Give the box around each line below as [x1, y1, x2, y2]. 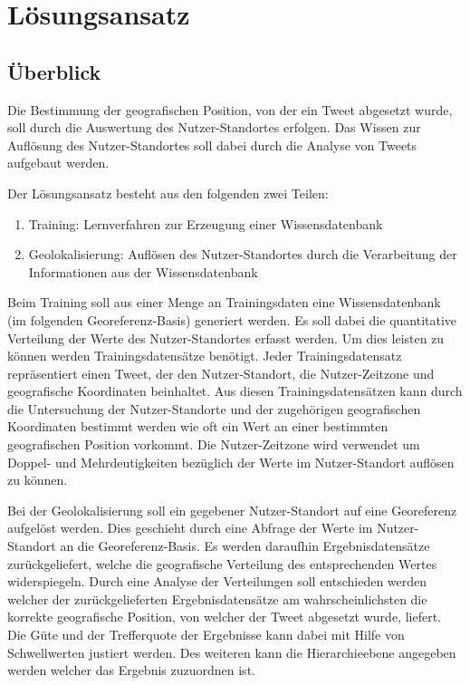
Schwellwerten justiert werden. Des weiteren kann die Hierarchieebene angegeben [7, 642, 456, 661]
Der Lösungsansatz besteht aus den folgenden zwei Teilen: [7, 183, 329, 202]
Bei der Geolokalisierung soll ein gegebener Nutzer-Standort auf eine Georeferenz [7, 500, 457, 519]
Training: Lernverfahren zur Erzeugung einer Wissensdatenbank [28, 214, 383, 233]
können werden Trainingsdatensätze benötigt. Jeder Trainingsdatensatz [7, 346, 402, 365]
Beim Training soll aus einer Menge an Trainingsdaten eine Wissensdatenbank [7, 293, 441, 312]
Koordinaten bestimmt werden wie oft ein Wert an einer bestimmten [7, 417, 388, 436]
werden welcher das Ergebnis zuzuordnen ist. [7, 661, 255, 680]
